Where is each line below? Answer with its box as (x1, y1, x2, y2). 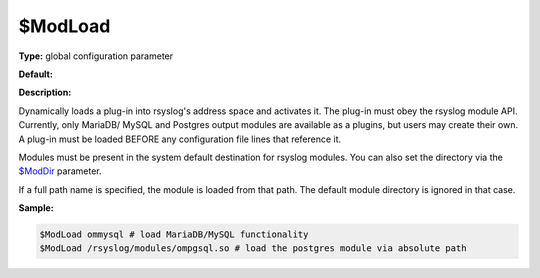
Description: (18, 86, 72, 99)
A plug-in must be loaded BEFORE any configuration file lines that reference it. (18, 133, 342, 145)
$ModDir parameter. (18, 165, 102, 177)
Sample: (18, 202, 54, 214)
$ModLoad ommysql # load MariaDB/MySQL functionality (39, 229, 309, 240)
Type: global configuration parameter (18, 50, 174, 62)
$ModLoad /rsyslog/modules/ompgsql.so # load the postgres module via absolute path (39, 243, 467, 254)
